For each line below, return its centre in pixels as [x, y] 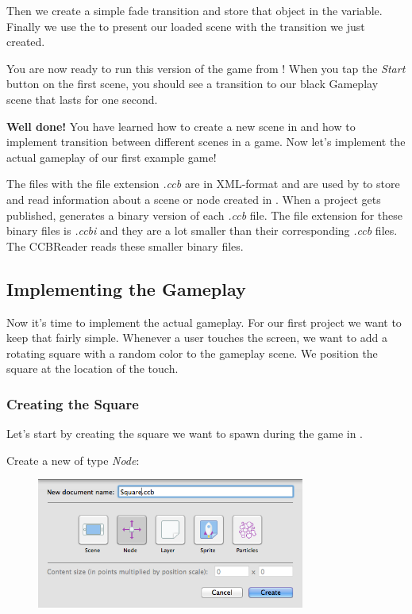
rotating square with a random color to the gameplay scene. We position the [192, 353]
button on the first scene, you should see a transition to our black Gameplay [193, 84]
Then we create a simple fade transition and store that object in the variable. [194, 10]
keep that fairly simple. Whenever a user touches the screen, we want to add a [197, 338]
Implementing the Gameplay [126, 288]
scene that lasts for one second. [82, 99]
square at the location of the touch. [92, 368]
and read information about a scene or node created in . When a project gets [194, 199]
